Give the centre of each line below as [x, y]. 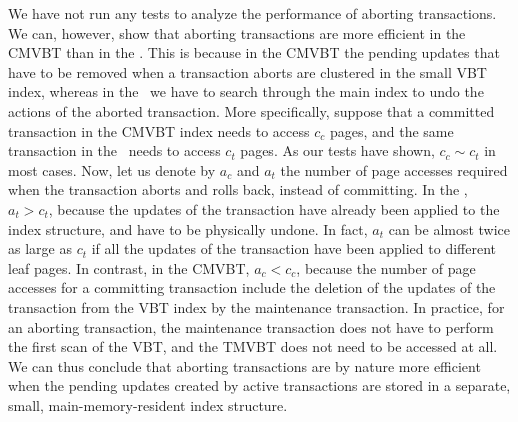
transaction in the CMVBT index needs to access [159, 130]
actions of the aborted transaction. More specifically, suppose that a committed [251, 110]
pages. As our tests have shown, [337, 150]
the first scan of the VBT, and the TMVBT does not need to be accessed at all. [253, 346]
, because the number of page [386, 267]
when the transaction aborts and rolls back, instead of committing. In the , [238, 189]
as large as [40, 248]
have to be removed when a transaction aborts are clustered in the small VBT [247, 71]
